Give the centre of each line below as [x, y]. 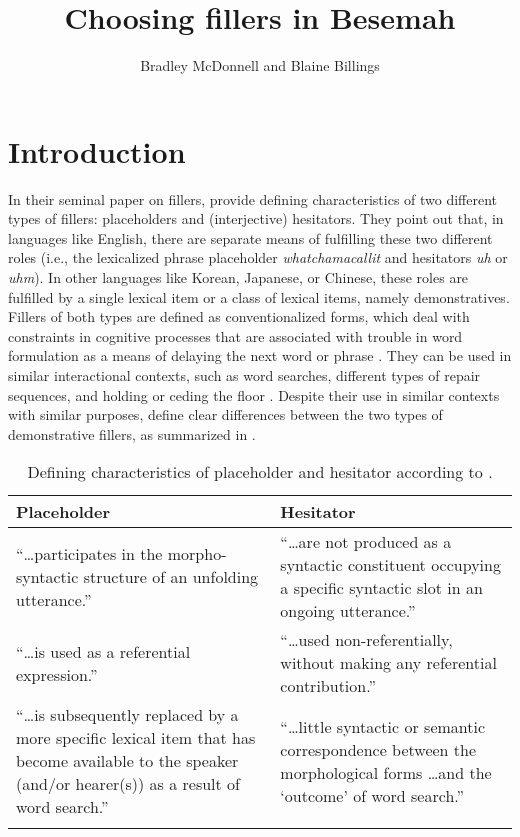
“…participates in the [89, 553]
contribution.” [328, 686]
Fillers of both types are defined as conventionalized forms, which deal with [239, 316]
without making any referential [388, 663]
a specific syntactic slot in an [381, 588]
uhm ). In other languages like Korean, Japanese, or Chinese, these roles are [238, 277]
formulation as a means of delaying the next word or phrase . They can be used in [260, 355]
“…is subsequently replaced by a [127, 715]
